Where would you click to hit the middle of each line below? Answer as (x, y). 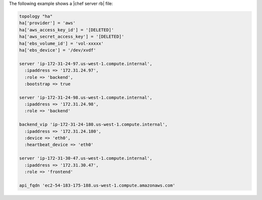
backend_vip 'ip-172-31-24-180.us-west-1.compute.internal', (93, 125)
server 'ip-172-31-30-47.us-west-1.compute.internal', (86, 158)
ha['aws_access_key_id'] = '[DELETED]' (66, 30)
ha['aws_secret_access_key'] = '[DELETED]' (72, 37)
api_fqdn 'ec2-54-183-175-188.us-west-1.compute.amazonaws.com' (97, 185)
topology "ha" (36, 16)
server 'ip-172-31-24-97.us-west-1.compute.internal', (86, 64)
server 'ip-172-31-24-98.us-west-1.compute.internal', (86, 97)
